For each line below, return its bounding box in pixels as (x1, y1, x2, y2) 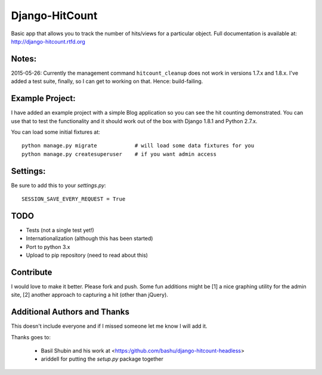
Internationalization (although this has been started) (26, 235, 153, 242)
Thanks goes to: (11, 333, 51, 340)
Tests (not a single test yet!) (26, 226, 95, 233)
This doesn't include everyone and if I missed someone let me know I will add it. (11, 322, 208, 330)
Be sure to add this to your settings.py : (11, 182, 107, 189)
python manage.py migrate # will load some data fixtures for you (21, 142, 255, 149)
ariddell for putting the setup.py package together (41, 355, 163, 362)
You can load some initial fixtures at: (11, 128, 101, 136)
